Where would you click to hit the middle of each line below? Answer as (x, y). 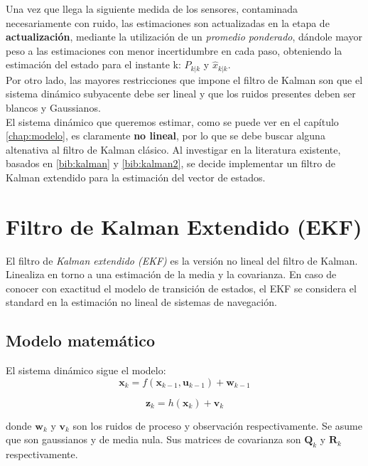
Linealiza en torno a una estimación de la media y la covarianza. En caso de (171, 274)
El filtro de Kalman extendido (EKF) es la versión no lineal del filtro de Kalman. (182, 260)
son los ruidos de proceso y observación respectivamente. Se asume (217, 425)
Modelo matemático (81, 340)
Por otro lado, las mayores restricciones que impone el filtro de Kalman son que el (184, 79)
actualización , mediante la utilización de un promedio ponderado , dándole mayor (184, 37)
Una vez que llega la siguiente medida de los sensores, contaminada (152, 9)
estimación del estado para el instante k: (93, 64)
